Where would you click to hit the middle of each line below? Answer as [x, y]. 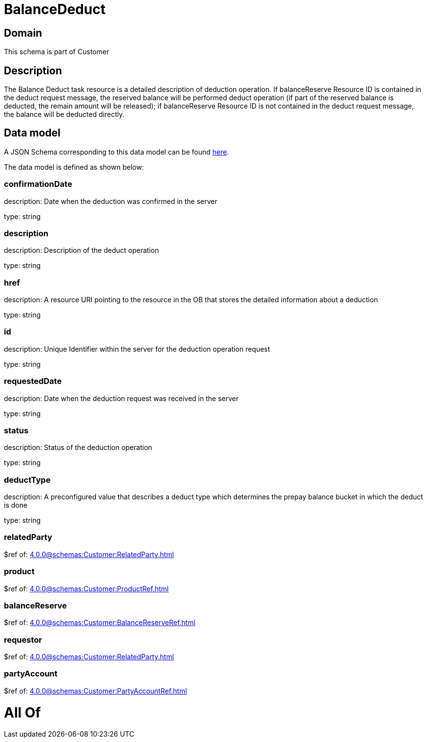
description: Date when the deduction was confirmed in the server [111, 201]
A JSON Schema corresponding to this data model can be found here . [117, 152]
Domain [23, 33]
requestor [23, 640]
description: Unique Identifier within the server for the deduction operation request [137, 349]
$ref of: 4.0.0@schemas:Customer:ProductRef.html [86, 588]
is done [16, 505]
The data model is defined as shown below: [74, 167]
